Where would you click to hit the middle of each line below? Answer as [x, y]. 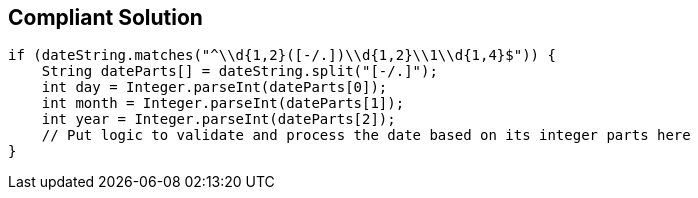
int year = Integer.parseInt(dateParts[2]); [218, 119]
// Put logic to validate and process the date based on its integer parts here [366, 135]
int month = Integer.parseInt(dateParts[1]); [223, 103]
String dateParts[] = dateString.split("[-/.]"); [239, 71]
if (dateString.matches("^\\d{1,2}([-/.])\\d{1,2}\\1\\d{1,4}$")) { [282, 55]
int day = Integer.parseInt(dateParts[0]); [214, 87]
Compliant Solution [105, 17]
